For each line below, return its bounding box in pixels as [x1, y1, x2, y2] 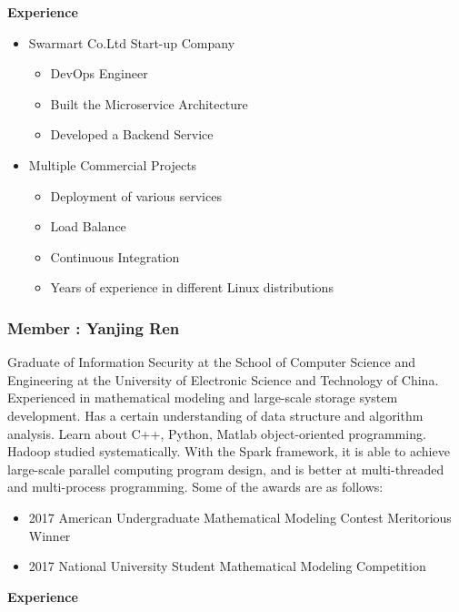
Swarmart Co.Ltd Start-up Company [28, 33, 235, 52]
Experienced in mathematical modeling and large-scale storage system [7, 388, 398, 407]
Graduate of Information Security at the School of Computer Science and [7, 352, 416, 372]
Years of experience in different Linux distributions [50, 278, 334, 297]
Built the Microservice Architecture [50, 94, 248, 113]
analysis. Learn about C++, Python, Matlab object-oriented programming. [7, 423, 426, 443]
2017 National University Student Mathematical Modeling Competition [28, 556, 426, 576]
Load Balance [50, 217, 126, 236]
